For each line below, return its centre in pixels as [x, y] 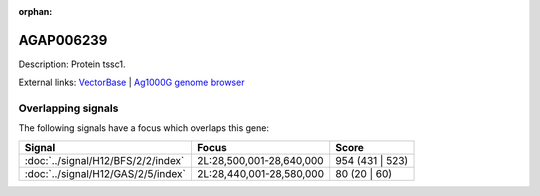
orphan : [35, 11]
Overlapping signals [68, 108]
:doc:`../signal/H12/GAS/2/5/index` [105, 173]
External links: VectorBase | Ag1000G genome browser [131, 82]
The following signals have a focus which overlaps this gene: [144, 128]
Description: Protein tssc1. [72, 64]
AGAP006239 [63, 40]
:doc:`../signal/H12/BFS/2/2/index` [104, 160]
